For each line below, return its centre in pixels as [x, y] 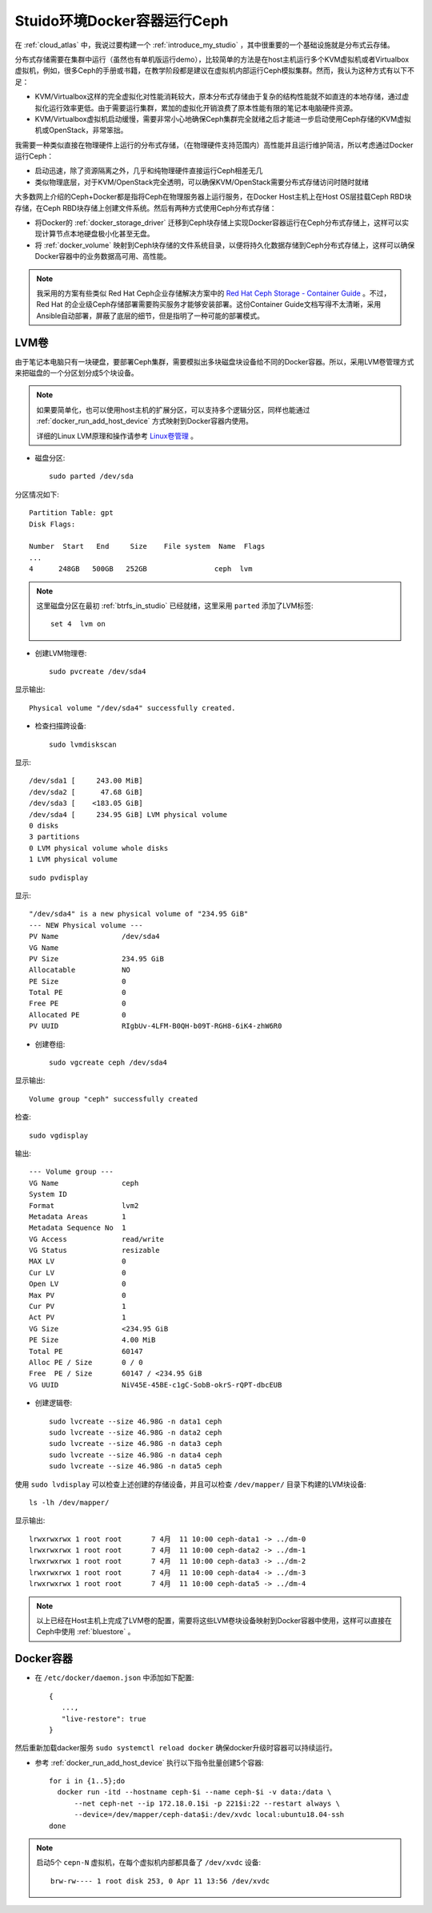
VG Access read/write [96, 1239]
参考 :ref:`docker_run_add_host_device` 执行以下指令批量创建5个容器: [149, 1762]
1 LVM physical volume [74, 860]
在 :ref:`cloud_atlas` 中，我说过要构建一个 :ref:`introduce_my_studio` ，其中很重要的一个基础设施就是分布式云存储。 [205, 45]
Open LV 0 [78, 1284]
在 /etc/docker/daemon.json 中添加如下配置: [114, 1677]
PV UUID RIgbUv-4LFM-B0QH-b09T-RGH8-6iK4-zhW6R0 [156, 1026]
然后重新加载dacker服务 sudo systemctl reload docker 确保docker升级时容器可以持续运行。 [176, 1748]
